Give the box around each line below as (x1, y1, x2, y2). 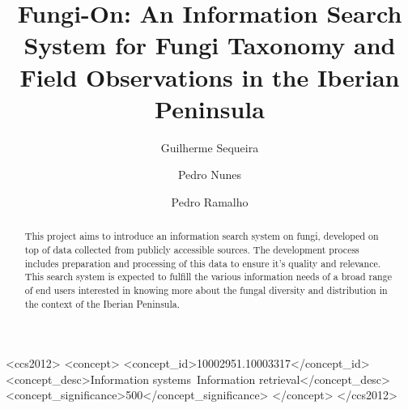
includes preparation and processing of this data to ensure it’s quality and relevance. (24, 256, 381, 270)
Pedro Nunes (177, 166, 242, 183)
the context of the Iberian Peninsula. (24, 296, 180, 310)
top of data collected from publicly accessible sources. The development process (24, 242, 359, 256)
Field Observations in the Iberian (19, 60, 400, 93)
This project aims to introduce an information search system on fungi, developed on (24, 229, 379, 243)
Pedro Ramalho (171, 193, 249, 210)
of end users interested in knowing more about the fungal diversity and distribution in (24, 283, 388, 296)
